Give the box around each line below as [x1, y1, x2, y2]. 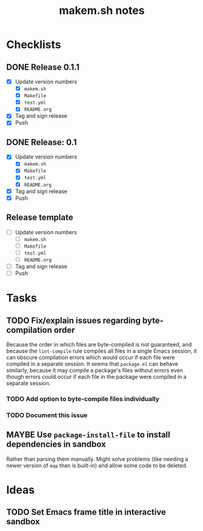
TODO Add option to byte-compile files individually [6, 394, 159, 403]
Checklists [6, 38, 62, 52]
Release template [6, 212, 74, 223]
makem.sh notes [59, 4, 145, 18]
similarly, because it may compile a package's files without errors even [6, 367, 184, 374]
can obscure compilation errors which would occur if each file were [6, 353, 175, 361]
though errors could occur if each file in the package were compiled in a [6, 373, 187, 380]
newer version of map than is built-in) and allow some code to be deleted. [6, 462, 188, 469]
